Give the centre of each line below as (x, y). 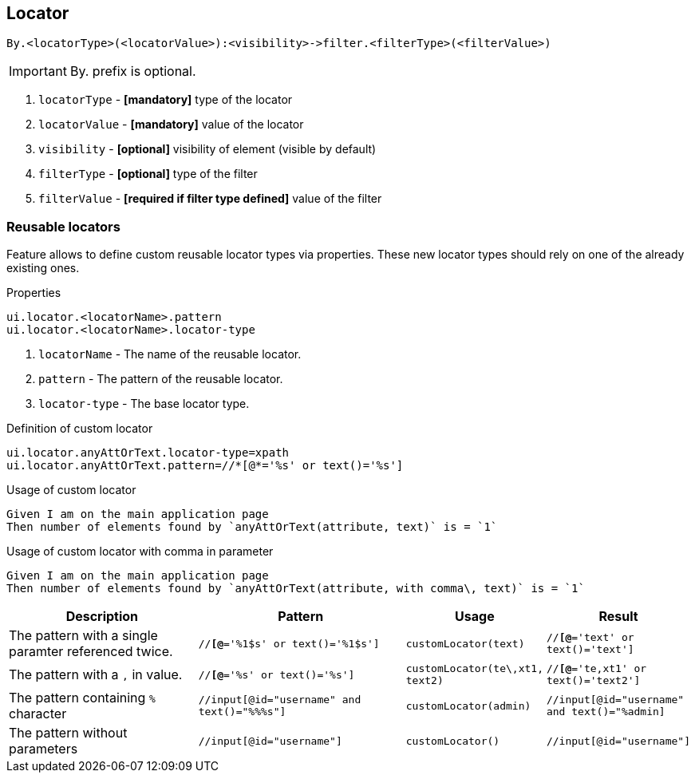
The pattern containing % (82, 698)
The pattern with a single (83, 636)
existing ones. (43, 268)
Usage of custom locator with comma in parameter (140, 552)
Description (102, 617)
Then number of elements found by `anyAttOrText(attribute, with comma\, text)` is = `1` (296, 589)
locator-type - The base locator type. (144, 404)
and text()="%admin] (606, 712)
